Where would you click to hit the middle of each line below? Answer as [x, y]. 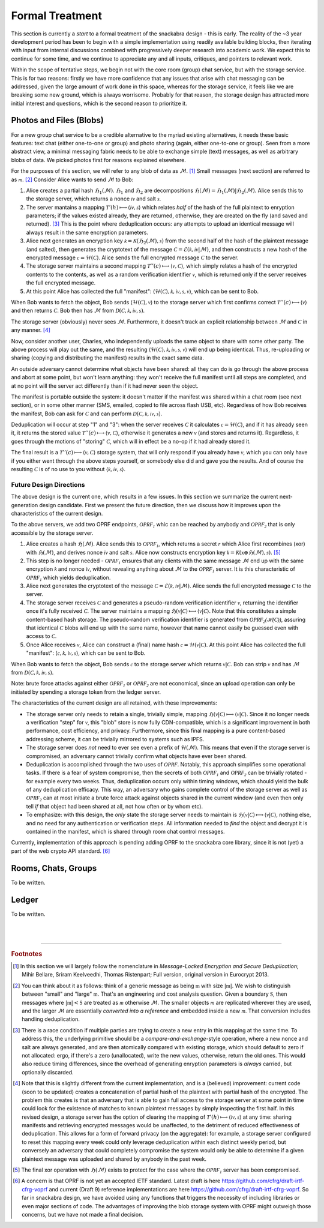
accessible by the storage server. [52, 533]
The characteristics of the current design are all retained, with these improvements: [114, 703]
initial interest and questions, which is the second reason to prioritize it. [99, 103]
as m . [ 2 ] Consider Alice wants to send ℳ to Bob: [72, 179]
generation [25, 505]
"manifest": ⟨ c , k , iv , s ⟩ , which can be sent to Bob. [86, 653]
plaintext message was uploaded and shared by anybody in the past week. [114, 1159]
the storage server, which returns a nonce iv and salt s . [94, 199]
